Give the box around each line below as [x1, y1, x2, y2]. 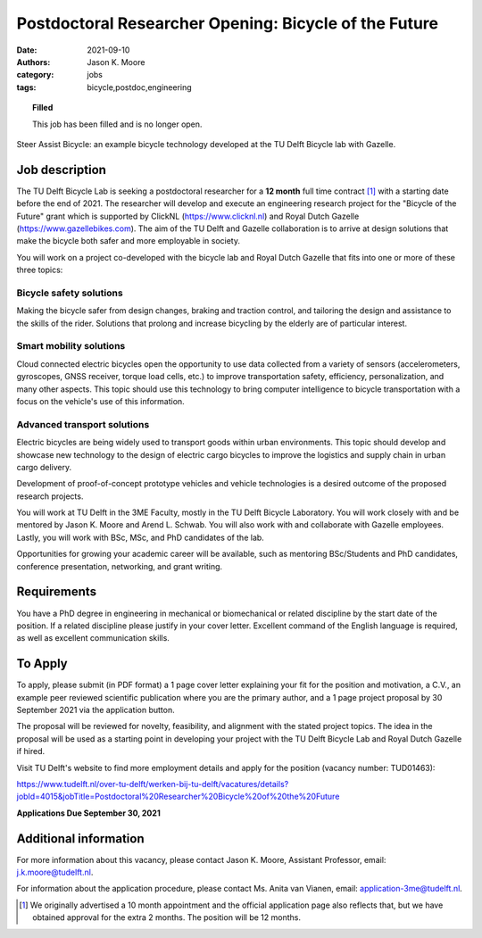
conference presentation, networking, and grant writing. [16, 560, 223, 571]
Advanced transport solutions [16, 418, 150, 430]
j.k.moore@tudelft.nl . [16, 867, 94, 878]
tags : [16, 81, 37, 93]
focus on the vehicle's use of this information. [16, 395, 185, 406]
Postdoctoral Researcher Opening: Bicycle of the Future [16, 13, 439, 33]
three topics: [16, 264, 63, 276]
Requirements [16, 585, 97, 600]
